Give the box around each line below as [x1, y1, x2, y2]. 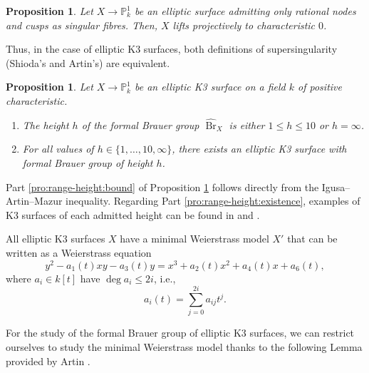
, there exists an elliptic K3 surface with [172, 141, 347, 156]
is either [229, 117, 265, 132]
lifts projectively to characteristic [172, 17, 316, 32]
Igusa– [321, 179, 350, 194]
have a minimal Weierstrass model [120, 231, 269, 246]
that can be [287, 231, 338, 246]
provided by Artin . [6, 353, 90, 368]
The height [22, 117, 69, 132]
